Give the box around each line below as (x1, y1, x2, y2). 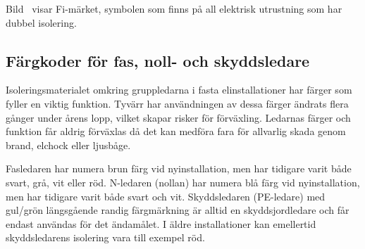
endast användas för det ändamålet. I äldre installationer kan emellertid (6, 216, 316, 231)
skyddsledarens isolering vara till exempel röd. (6, 230, 205, 245)
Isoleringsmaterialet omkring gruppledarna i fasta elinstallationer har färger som (6, 82, 352, 97)
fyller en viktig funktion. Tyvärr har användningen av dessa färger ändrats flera (6, 96, 349, 110)
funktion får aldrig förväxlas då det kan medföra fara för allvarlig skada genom (6, 124, 346, 139)
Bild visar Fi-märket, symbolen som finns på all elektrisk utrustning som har (6, 1, 342, 15)
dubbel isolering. (6, 15, 77, 30)
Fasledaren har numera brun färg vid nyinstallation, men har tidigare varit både (6, 161, 352, 176)
